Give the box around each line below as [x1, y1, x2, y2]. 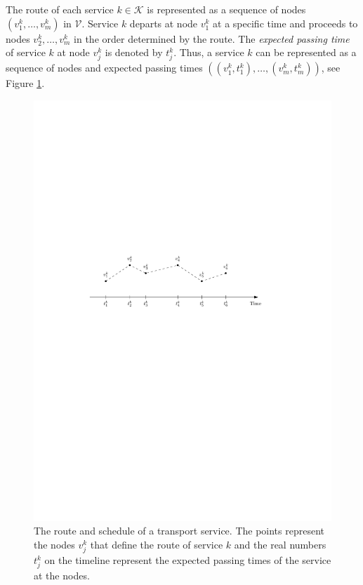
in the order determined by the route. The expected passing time [74, 31, 350, 46]
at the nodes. [34, 567, 90, 582]
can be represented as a [256, 45, 357, 60]
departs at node [129, 15, 198, 30]
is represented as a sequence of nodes [147, 2, 306, 16]
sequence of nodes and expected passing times [6, 60, 203, 75]
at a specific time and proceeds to [213, 15, 358, 30]
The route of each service [6, 2, 114, 16]
